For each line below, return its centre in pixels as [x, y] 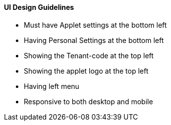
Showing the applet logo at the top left [86, 71]
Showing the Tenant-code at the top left [89, 55]
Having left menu [52, 86]
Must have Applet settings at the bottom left [95, 25]
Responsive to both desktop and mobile [88, 101]
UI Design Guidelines [39, 7]
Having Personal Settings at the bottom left [94, 40]
